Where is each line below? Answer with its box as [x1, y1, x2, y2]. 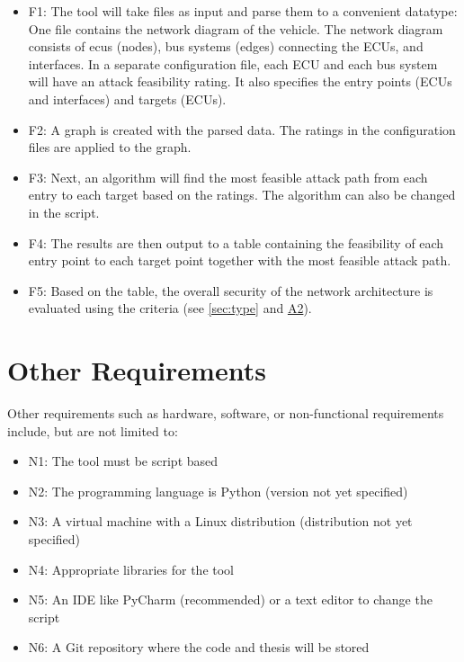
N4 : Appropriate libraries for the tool [28, 559, 234, 578]
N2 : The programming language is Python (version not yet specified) [28, 481, 408, 500]
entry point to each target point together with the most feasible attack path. [28, 251, 451, 270]
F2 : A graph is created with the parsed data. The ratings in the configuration [28, 120, 456, 139]
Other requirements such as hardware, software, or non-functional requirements [7, 404, 444, 423]
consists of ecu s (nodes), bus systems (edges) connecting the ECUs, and [28, 37, 424, 56]
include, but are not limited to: [7, 421, 178, 440]
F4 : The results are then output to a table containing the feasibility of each [28, 233, 444, 252]
